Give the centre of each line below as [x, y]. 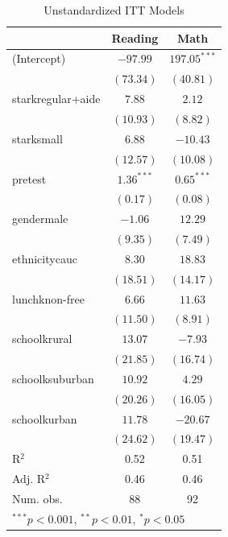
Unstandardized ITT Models [114, 10]
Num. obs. [37, 498]
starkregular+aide [56, 99]
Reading [135, 37]
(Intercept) [39, 58]
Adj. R [29, 479]
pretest [29, 178]
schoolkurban [45, 418]
